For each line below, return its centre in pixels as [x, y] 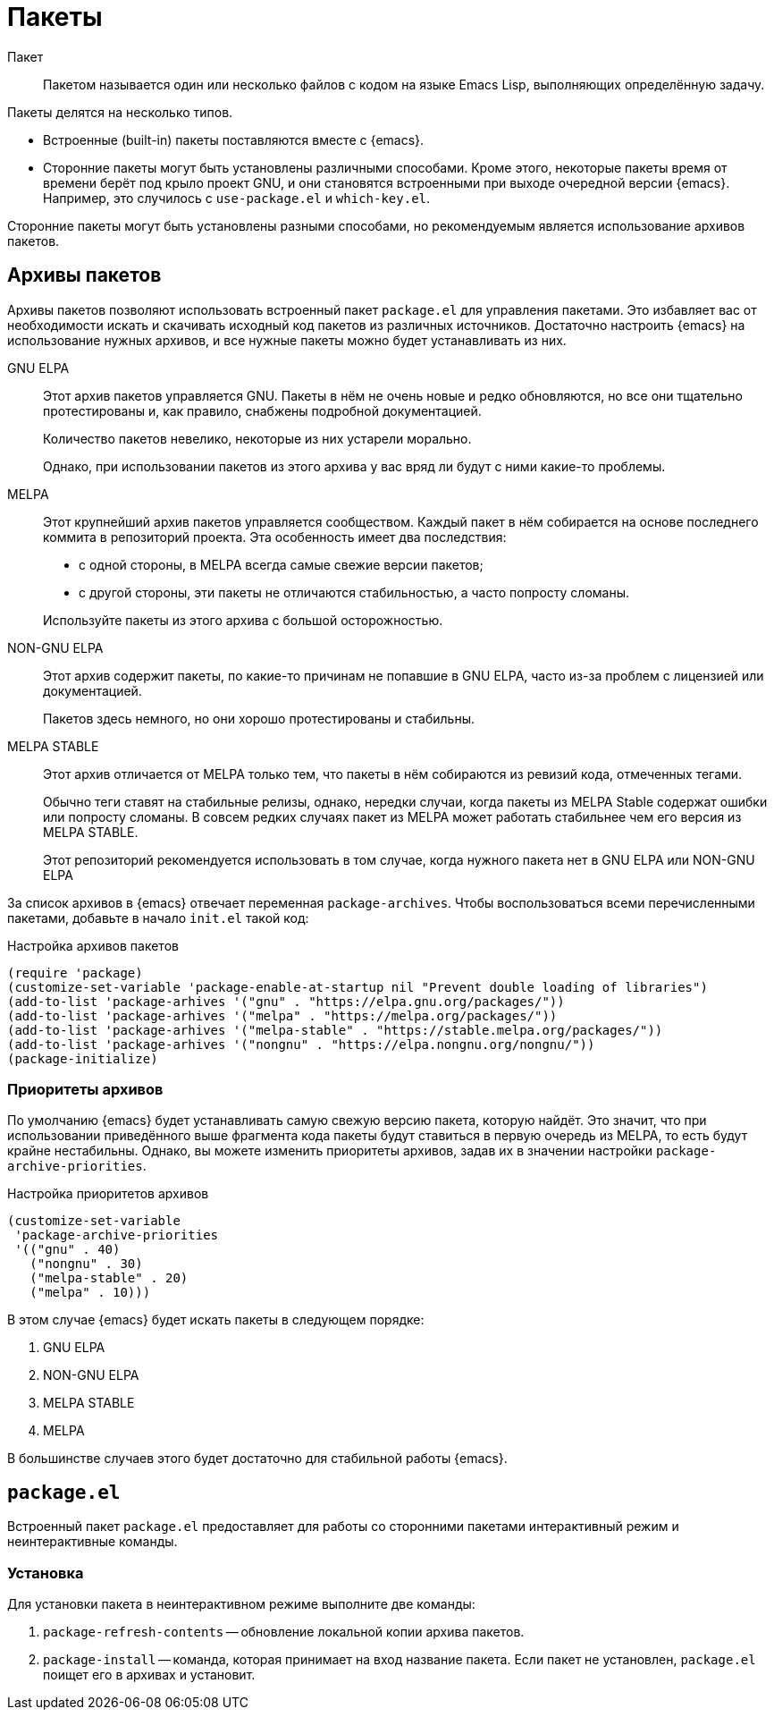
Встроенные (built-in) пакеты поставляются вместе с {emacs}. [234, 140]
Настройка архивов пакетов [93, 945]
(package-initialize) [83, 1058]
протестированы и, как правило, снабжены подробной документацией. [262, 410]
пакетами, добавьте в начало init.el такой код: [158, 918]
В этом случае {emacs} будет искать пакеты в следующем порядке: [216, 1320]
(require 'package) [75, 973]
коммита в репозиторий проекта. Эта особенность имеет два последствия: [275, 537]
